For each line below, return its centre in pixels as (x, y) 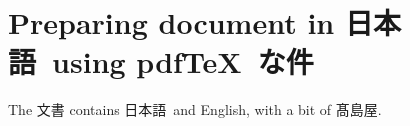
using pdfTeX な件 (183, 61)
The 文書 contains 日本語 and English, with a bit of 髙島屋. (195, 109)
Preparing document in (171, 22)
